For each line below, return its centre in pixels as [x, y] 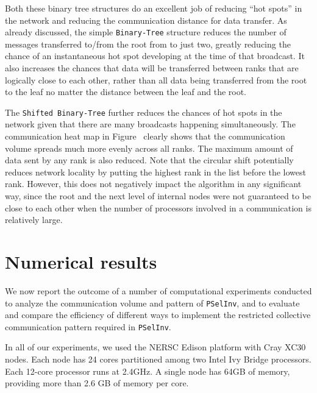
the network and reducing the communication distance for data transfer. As [146, 20]
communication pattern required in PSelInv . [88, 326]
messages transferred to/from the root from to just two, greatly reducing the [148, 44]
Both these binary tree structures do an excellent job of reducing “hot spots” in [154, 8]
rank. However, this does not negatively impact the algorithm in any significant [153, 184]
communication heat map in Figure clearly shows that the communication [145, 136]
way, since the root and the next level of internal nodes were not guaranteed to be [158, 196]
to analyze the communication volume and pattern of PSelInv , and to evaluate [152, 303]
